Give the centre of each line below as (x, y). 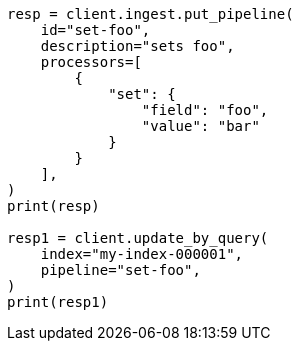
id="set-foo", (95, 30)
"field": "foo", (205, 110)
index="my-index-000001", (142, 254)
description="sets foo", (137, 46)
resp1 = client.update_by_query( (138, 238)
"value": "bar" (200, 126)
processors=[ (91, 62)
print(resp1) (58, 302)
